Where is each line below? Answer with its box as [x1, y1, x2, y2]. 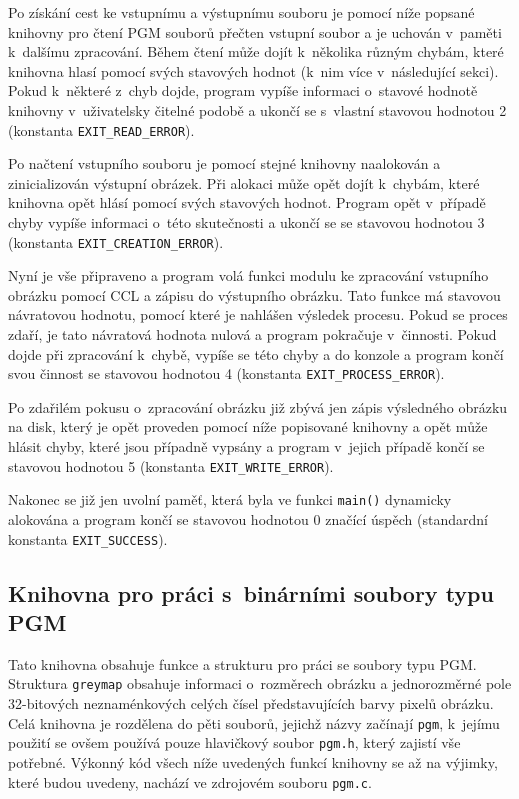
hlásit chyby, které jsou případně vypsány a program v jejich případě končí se [8, 436, 485, 457]
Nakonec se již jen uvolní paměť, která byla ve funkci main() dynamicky [8, 489, 452, 510]
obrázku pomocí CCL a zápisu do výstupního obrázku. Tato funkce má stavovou [8, 284, 501, 305]
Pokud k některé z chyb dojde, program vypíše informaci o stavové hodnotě [8, 80, 478, 101]
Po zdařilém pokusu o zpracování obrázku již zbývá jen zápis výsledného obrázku [8, 396, 508, 417]
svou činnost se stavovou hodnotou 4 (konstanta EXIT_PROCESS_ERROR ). [8, 363, 445, 384]
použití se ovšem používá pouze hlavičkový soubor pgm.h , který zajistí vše [8, 732, 461, 753]
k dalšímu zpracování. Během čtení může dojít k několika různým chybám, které [8, 41, 504, 62]
